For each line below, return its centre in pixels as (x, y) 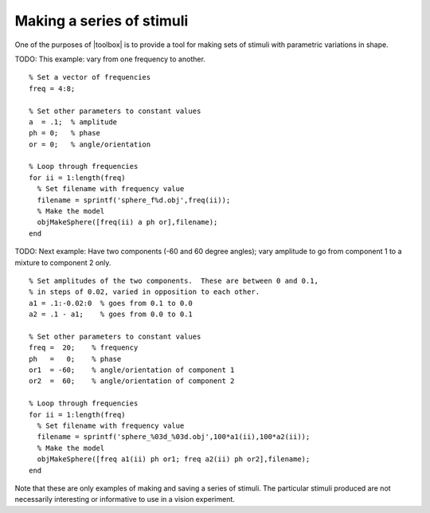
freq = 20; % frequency (84, 348)
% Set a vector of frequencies (90, 77)
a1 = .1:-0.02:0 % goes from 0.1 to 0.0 (111, 303)
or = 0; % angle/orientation (90, 144)
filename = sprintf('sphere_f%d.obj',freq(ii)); (134, 200)
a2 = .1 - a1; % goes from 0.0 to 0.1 (111, 314)
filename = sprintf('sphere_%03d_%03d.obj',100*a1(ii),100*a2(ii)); (174, 437)
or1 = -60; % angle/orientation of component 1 (132, 370)
